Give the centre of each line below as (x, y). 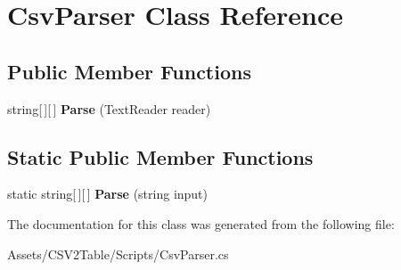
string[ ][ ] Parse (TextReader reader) (109, 108)
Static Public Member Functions (160, 156)
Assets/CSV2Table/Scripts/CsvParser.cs (118, 254)
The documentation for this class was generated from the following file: (201, 223)
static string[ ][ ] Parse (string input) (108, 194)
